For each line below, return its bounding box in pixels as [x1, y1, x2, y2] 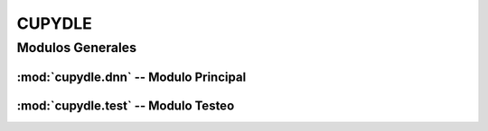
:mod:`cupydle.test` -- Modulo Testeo [16, 98, 235, 113]
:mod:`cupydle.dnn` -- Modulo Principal [16, 69, 247, 84]
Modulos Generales [16, 39, 137, 56]
